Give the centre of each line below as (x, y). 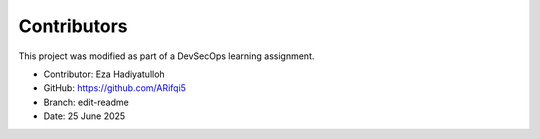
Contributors (73, 26)
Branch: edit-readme (86, 102)
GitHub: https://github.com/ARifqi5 (115, 88)
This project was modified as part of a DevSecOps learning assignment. (166, 56)
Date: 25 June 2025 (84, 116)
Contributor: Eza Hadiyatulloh (104, 74)
